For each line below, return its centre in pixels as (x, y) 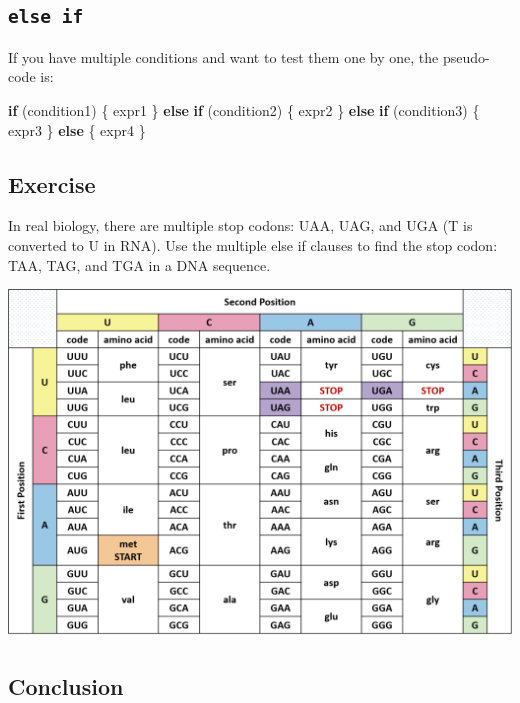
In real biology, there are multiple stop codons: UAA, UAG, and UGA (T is (240, 225)
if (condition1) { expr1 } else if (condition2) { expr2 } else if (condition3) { (244, 109)
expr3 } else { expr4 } (77, 129)
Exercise (52, 183)
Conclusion (66, 685)
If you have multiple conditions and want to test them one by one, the (223, 56)
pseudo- (466, 56)
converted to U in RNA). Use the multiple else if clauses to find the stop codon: (253, 244)
